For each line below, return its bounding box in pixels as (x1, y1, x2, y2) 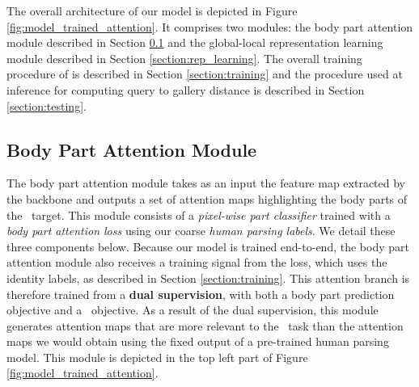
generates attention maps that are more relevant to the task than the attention (6, 317, 404, 334)
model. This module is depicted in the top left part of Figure (6, 348, 308, 365)
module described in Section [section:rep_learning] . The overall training (6, 49, 362, 66)
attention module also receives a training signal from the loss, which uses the (6, 254, 387, 271)
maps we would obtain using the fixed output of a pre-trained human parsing (6, 333, 389, 350)
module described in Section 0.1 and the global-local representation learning (6, 34, 383, 51)
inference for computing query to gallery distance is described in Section (6, 81, 365, 98)
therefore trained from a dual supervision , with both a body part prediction (6, 285, 395, 302)
